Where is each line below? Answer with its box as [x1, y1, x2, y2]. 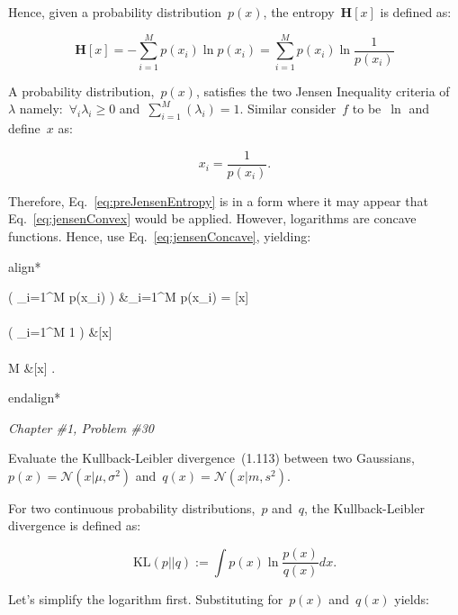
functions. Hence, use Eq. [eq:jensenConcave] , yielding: [8, 226, 311, 245]
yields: [394, 590, 429, 609]
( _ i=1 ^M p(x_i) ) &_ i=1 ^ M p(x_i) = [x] [8, 287, 249, 306]
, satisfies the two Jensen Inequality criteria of [195, 81, 450, 100]
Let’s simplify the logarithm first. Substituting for [8, 590, 283, 609]
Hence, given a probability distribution [8, 3, 222, 21]
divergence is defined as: [8, 516, 141, 535]
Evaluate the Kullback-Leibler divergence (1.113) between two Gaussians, [8, 448, 415, 467]
